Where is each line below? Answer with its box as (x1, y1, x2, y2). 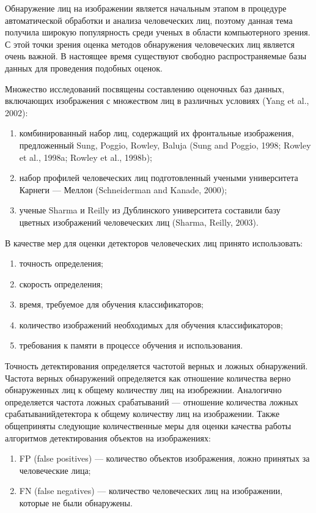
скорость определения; (19, 277, 103, 290)
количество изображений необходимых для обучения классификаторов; (19, 318, 283, 331)
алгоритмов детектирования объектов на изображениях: (5, 431, 211, 444)
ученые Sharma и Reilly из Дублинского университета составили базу (19, 204, 281, 216)
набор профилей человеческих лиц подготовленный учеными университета (19, 171, 298, 184)
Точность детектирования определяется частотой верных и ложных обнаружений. (5, 360, 308, 372)
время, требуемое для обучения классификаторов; (19, 298, 204, 311)
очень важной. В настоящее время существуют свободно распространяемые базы (5, 50, 307, 62)
